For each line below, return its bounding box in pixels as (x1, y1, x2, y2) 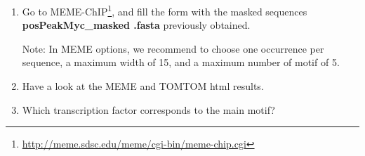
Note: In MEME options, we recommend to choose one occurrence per (22, 41, 324, 56)
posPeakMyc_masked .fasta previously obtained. (22, 18, 251, 32)
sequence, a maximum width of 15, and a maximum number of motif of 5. (22, 55, 340, 70)
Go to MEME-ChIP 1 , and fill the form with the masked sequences (22, 2, 307, 18)
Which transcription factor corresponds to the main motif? (22, 102, 275, 117)
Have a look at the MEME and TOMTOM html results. (22, 79, 264, 93)
